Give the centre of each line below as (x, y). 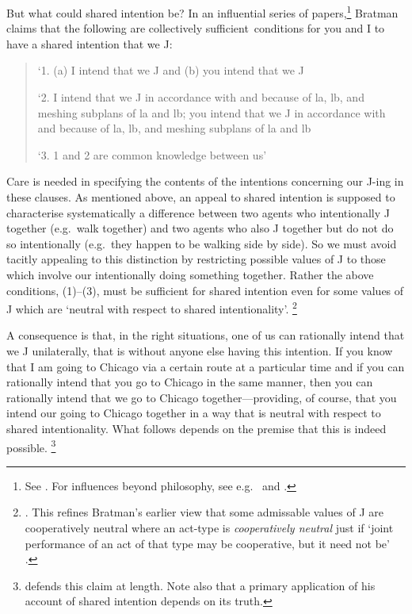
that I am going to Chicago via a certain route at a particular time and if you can (206, 366)
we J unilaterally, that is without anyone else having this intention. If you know (200, 351)
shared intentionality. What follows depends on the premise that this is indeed (196, 428)
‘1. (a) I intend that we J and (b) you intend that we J (171, 70)
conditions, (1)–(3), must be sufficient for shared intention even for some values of (205, 290)
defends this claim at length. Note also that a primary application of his (200, 585)
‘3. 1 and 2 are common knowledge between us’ (152, 154)
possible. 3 (31, 446)
